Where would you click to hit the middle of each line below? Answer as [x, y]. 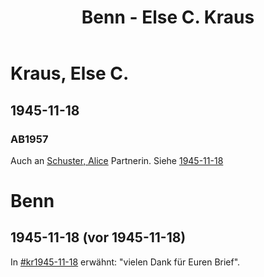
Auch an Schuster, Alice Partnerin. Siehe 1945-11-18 [117, 160]
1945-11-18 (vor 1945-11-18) [98, 237]
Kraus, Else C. [70, 73]
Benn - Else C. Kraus [168, 17]
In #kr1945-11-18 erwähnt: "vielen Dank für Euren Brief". [125, 262]
